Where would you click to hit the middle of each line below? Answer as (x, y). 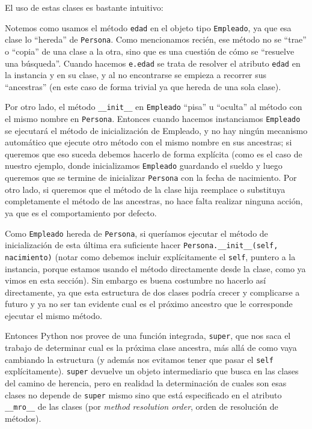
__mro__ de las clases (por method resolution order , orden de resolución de (142, 406)
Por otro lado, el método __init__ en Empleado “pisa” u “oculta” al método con (154, 107)
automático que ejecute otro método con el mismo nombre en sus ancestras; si (148, 142)
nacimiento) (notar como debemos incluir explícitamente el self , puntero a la (150, 256)
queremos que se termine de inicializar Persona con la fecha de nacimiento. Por (151, 178)
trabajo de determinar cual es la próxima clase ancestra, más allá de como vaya (151, 348)
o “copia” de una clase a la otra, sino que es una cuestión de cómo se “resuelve (150, 51)
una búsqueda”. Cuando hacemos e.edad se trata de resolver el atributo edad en (153, 63)
